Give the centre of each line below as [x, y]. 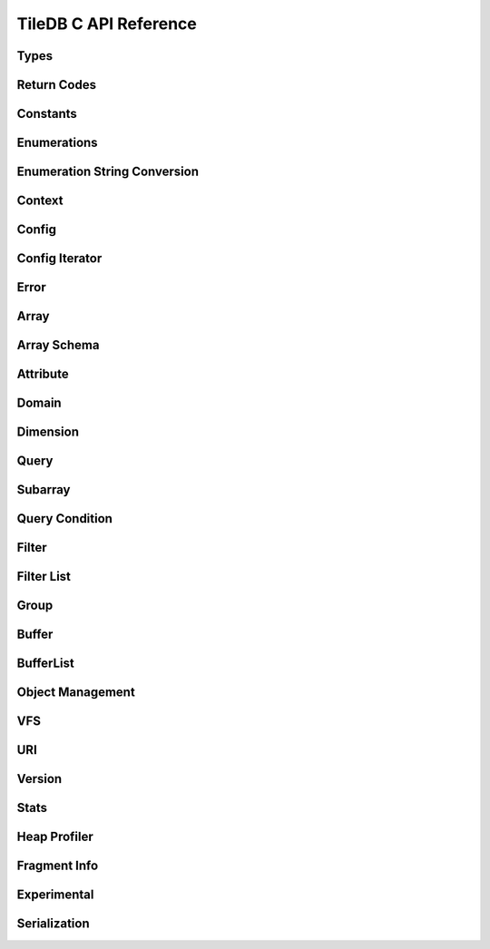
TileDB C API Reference [107, 24]
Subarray [44, 490]
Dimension [48, 432]
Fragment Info [58, 866]
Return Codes [57, 85]
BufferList [45, 664]
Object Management [76, 693]
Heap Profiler [55, 837]
